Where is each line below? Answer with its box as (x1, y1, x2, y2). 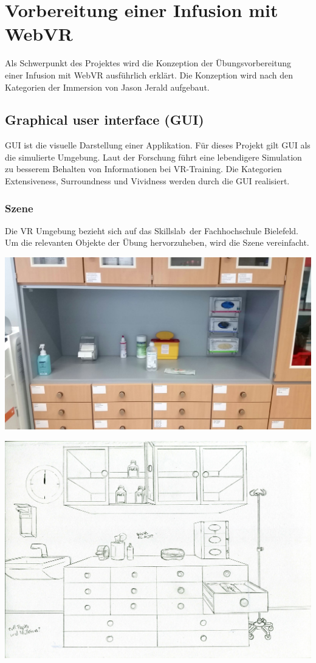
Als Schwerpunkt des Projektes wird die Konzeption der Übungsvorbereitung (5, 57, 291, 69)
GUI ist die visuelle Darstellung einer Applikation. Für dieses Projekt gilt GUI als (5, 139, 311, 151)
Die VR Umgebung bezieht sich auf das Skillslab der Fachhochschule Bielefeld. (5, 224, 298, 237)
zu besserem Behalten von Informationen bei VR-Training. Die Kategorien (5, 162, 282, 175)
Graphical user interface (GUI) (5, 110, 204, 129)
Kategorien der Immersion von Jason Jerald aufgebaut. (5, 80, 210, 93)
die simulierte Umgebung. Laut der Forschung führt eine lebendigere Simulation (5, 150, 302, 163)
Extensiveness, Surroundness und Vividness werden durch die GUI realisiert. (5, 175, 290, 187)
